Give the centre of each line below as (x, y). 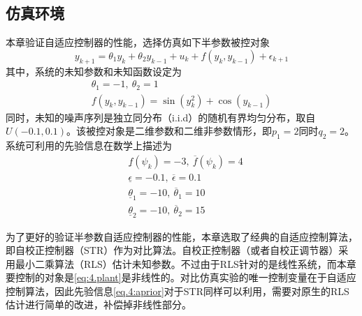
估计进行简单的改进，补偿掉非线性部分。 (99, 304)
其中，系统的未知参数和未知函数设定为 (94, 71)
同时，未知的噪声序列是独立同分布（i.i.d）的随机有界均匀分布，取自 (161, 117)
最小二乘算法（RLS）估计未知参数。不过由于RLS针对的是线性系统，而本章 (186, 263)
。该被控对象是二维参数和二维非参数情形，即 (169, 131)
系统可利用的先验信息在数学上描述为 (89, 145)
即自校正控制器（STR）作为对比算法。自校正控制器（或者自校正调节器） (172, 250)
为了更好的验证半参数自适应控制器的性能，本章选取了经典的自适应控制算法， (182, 236)
